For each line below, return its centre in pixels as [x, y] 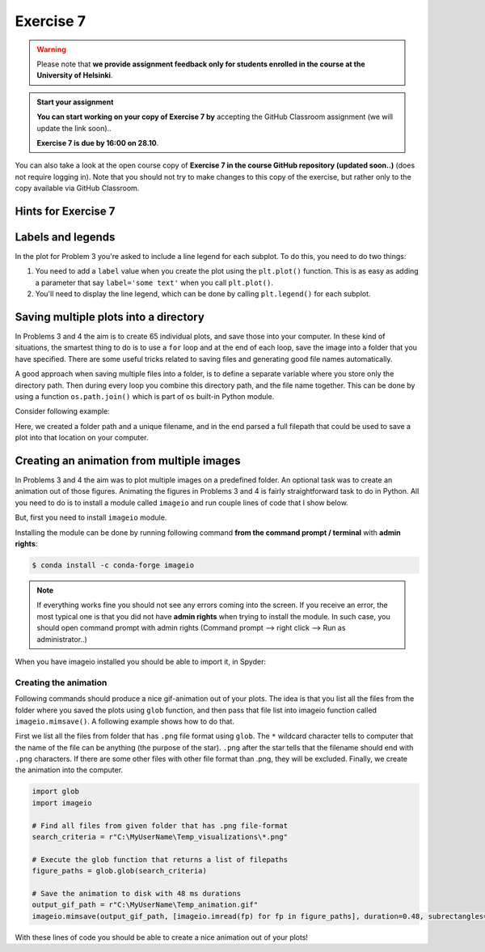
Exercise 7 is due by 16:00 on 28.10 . [98, 142]
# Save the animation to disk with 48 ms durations [137, 893]
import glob [56, 792]
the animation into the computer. [69, 770]
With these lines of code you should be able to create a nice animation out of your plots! [162, 937]
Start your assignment [75, 102]
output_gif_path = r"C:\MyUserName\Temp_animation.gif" [145, 905]
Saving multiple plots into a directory [110, 317]
